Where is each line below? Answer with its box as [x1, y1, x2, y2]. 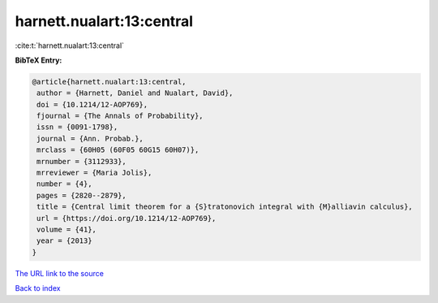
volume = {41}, [36, 225, 97, 234]
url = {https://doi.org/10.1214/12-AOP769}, [36, 214, 217, 223]
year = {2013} [36, 236, 92, 245]
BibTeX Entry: [15, 55, 62, 65]
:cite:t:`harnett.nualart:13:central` [15, 41, 125, 50]
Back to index [15, 284, 61, 293]
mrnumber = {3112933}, [36, 157, 127, 166]
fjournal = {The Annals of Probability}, [36, 111, 204, 121]
